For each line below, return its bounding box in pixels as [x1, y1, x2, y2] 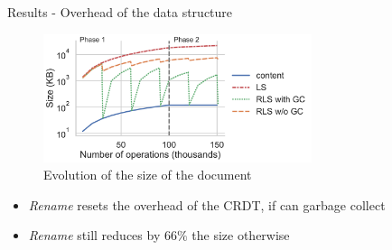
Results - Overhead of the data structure [7, 3, 233, 21]
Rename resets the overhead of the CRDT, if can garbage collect [28, 195, 386, 214]
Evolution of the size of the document [43, 165, 252, 184]
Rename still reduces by [28, 226, 161, 245]
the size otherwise [191, 226, 290, 245]
